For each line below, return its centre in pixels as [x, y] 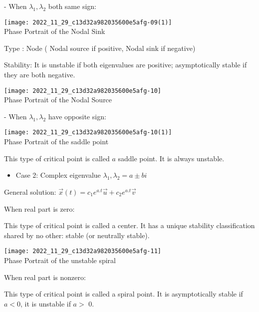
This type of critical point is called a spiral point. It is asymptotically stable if [124, 294]
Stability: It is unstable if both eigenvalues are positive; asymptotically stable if [126, 65]
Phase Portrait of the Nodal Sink [55, 31]
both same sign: [72, 6]
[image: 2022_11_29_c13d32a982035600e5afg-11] [83, 251]
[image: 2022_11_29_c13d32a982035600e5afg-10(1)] [88, 133]
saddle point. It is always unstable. [171, 158]
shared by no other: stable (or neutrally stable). [77, 235]
